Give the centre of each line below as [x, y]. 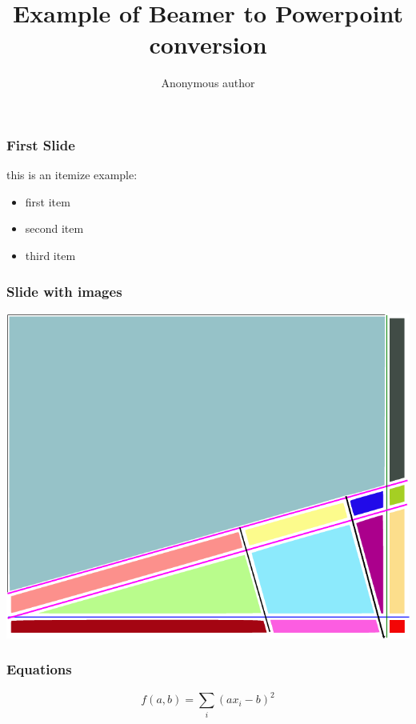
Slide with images [64, 291]
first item [48, 201]
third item [50, 255]
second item [54, 228]
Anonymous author [208, 83]
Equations [39, 669]
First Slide [41, 144]
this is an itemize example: [72, 175]
